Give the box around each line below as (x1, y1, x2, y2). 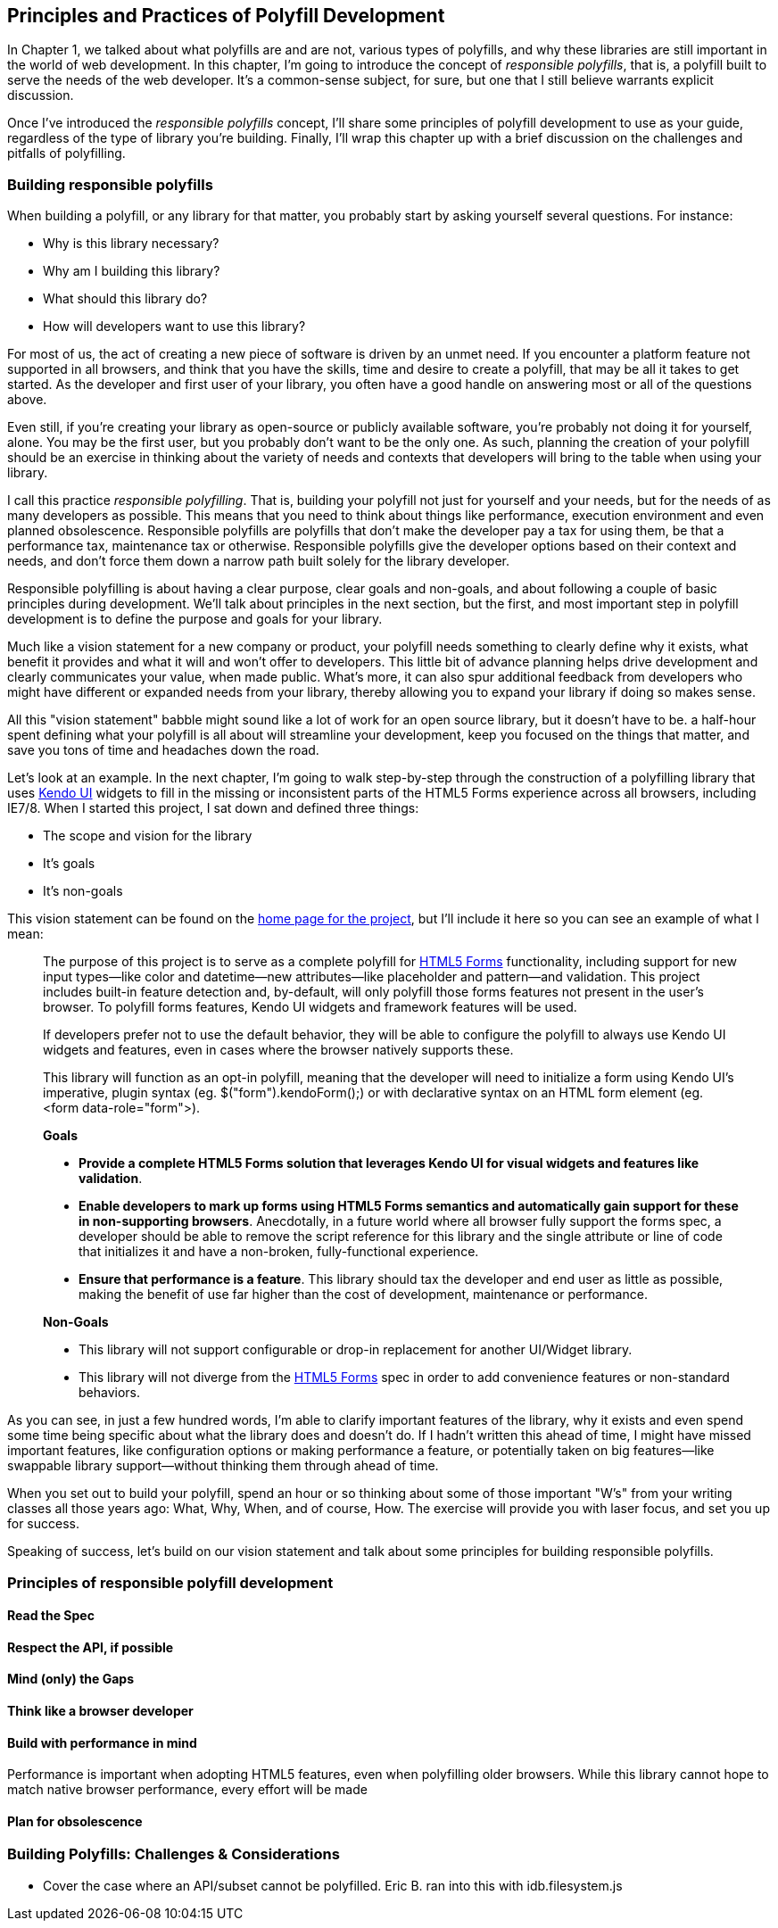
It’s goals (43, 856, 95, 872)
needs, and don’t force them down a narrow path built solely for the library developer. (7, 553, 510, 569)
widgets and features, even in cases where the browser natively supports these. (43, 1042, 514, 1058)
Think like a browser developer (7, 1702, 194, 1718)
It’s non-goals (43, 883, 123, 899)
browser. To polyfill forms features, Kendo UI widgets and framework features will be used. (43, 999, 577, 1015)
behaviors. (79, 1385, 141, 1401)
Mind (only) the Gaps (7, 1671, 134, 1687)
